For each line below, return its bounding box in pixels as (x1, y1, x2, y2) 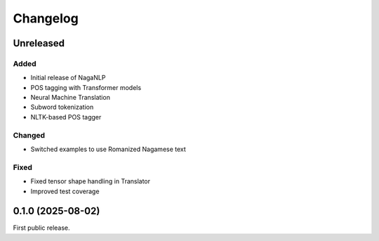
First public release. (13, 223, 70, 232)
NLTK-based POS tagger (30, 112, 102, 121)
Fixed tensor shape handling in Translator (30, 177, 151, 185)
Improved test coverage (30, 187, 100, 195)
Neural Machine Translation (30, 93, 110, 102)
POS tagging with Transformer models (30, 83, 142, 91)
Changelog (13, 11, 79, 26)
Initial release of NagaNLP (30, 74, 106, 82)
